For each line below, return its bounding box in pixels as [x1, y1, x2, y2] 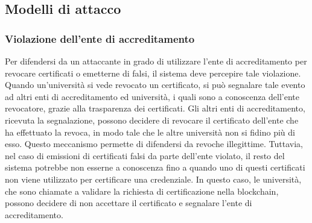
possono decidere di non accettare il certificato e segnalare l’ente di [5, 196, 252, 209]
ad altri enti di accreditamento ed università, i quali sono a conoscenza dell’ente [5, 90, 299, 102]
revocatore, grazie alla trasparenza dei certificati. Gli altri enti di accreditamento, [5, 102, 305, 115]
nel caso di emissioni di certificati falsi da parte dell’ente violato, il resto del [5, 149, 285, 162]
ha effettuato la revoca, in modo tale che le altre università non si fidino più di [5, 125, 295, 138]
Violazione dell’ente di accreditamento [5, 31, 195, 46]
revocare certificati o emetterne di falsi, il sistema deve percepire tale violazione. [5, 66, 301, 79]
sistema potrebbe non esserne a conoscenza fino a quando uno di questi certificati [5, 161, 305, 174]
